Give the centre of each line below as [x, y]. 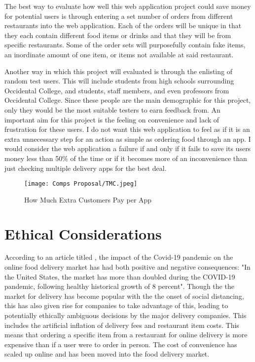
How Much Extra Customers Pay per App [88, 199]
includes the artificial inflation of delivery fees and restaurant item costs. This [122, 325]
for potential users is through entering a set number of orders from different [119, 16]
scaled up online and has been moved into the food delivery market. [107, 354]
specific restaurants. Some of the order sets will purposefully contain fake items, [125, 45]
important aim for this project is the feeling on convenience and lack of [112, 119]
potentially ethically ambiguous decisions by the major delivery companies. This [126, 315]
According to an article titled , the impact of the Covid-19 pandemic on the [119, 257]
